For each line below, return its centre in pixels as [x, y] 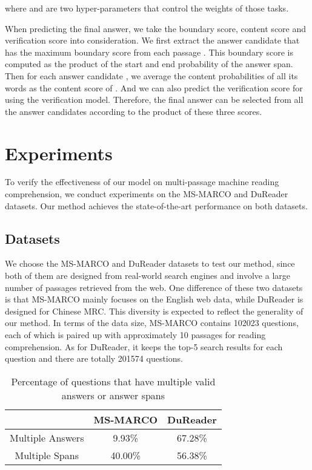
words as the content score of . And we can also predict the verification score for [154, 87]
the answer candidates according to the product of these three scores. [134, 111]
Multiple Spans [47, 455]
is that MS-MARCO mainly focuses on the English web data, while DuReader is [154, 299]
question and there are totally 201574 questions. [94, 358]
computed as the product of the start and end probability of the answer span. [149, 64]
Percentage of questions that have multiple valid [113, 381]
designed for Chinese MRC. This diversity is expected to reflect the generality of [154, 311]
